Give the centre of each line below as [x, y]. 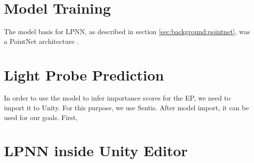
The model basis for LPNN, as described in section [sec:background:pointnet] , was [127, 31]
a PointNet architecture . [41, 41]
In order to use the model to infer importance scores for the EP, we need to [117, 98]
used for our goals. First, [41, 117]
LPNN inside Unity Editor [96, 151]
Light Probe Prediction [84, 74]
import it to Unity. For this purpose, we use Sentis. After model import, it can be [127, 108]
